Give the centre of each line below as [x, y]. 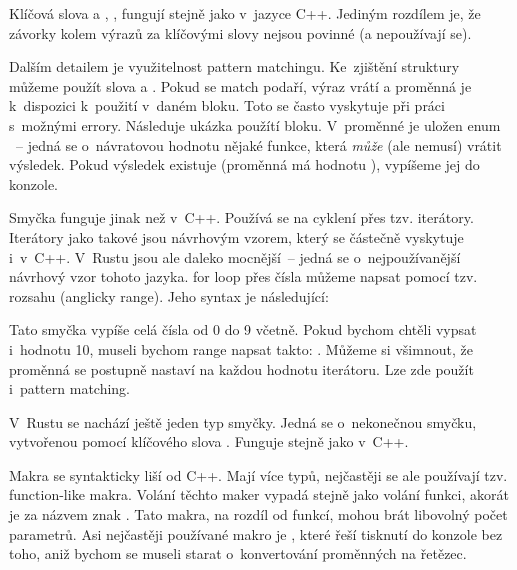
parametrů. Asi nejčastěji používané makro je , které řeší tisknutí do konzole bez [256, 533]
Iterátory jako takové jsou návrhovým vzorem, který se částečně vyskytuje [236, 236]
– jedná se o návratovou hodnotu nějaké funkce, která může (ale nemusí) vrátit [258, 144]
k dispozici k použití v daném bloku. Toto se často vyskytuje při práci [227, 105]
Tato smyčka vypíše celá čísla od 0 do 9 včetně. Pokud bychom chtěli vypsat [243, 329]
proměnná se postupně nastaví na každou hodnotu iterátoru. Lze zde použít [241, 368]
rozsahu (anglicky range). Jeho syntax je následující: [169, 295]
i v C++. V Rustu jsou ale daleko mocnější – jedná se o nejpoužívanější [235, 256]
